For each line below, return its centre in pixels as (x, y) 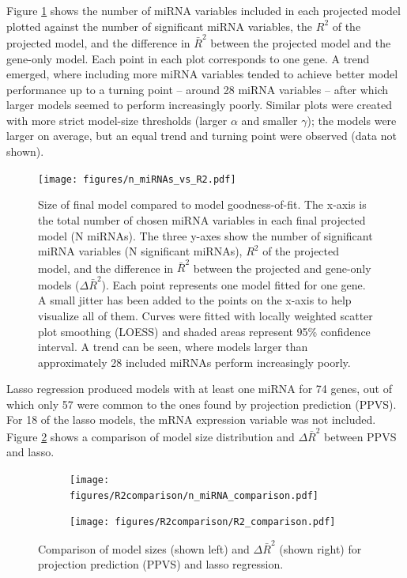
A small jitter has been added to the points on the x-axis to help (195, 300)
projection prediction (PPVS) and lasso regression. (161, 564)
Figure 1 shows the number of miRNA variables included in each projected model (203, 10)
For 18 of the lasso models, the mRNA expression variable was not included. (191, 419)
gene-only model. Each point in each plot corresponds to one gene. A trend (188, 58)
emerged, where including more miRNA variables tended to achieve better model (202, 74)
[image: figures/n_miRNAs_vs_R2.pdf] (137, 179)
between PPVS (360, 436)
